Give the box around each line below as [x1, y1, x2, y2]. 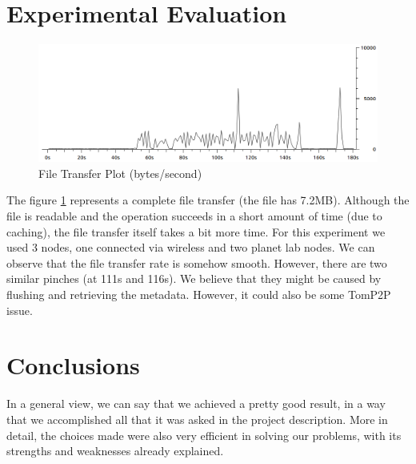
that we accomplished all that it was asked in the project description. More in [6, 410, 388, 427]
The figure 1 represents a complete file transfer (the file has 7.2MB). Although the [6, 192, 410, 208]
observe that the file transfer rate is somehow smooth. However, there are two [6, 254, 387, 271]
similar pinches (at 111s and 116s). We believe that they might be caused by [6, 270, 382, 287]
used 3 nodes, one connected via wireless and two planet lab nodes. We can [6, 239, 375, 256]
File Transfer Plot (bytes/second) [38, 164, 202, 181]
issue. [6, 301, 33, 318]
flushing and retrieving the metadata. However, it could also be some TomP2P [6, 286, 391, 302]
